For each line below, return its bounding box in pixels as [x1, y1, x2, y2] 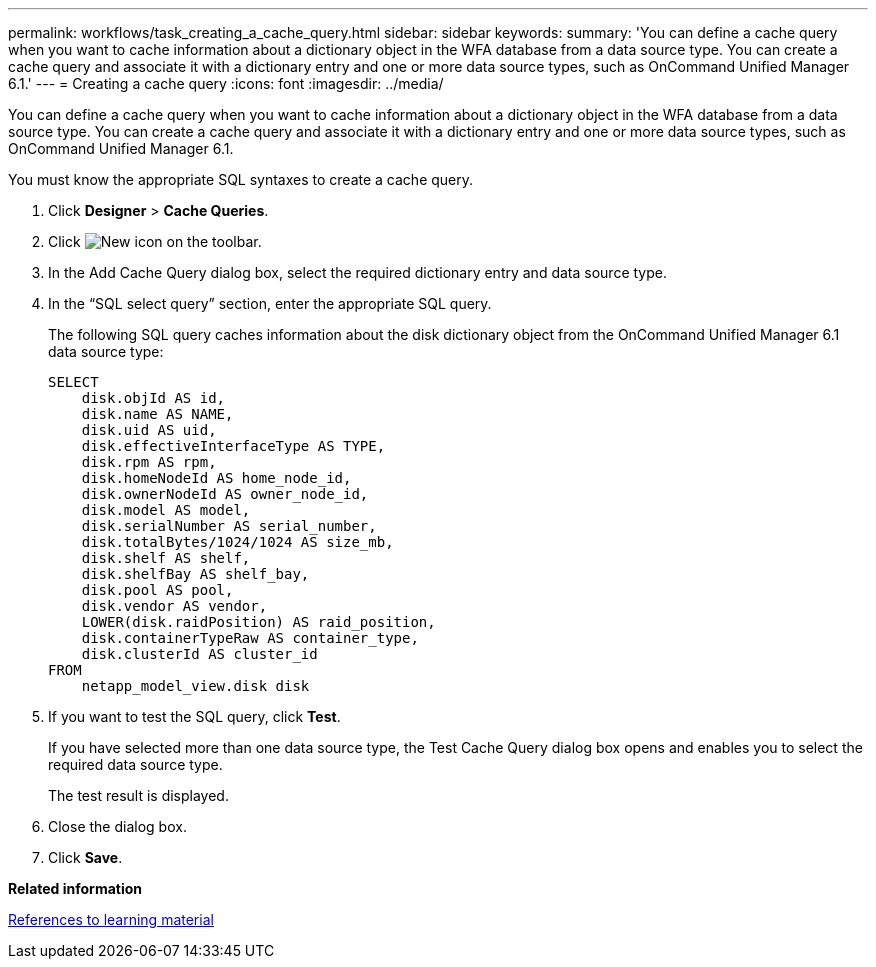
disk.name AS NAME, [81, 406, 234, 422]
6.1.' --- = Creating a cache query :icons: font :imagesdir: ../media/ [8, 75, 444, 92]
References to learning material [8, 911, 214, 928]
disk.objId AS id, [81, 390, 226, 406]
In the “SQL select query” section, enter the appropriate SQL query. [48, 295, 492, 312]
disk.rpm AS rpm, [81, 454, 217, 470]
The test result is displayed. [48, 787, 229, 804]
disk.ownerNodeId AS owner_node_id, [81, 486, 369, 502]
